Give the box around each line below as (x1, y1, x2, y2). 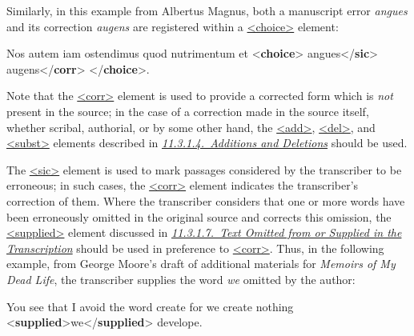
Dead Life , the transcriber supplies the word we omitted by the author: (6, 270, 356, 287)
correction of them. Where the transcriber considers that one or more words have (6, 192, 405, 209)
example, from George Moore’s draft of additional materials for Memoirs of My (6, 255, 396, 272)
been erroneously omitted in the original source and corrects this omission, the (6, 208, 392, 225)
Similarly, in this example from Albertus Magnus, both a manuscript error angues (6, 2, 408, 18)
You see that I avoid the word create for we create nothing (6, 298, 294, 314)
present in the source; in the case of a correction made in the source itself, (6, 102, 369, 119)
